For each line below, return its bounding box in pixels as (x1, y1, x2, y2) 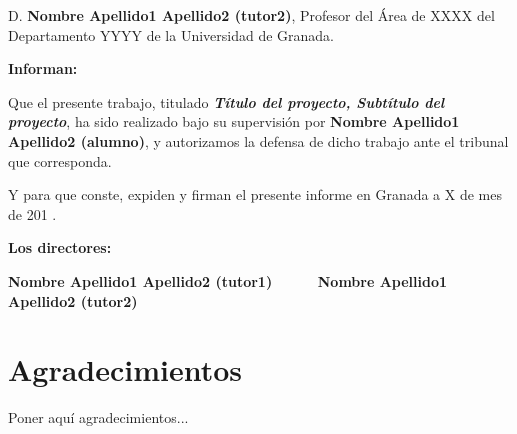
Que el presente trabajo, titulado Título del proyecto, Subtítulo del (8, 91, 445, 112)
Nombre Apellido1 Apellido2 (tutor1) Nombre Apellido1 (8, 270, 448, 291)
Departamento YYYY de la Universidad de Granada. (8, 24, 335, 45)
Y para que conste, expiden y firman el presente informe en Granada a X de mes (8, 184, 502, 205)
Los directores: (8, 237, 112, 258)
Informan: (8, 58, 78, 79)
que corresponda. (8, 150, 112, 171)
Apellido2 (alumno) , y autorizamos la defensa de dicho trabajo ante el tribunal (8, 130, 509, 151)
